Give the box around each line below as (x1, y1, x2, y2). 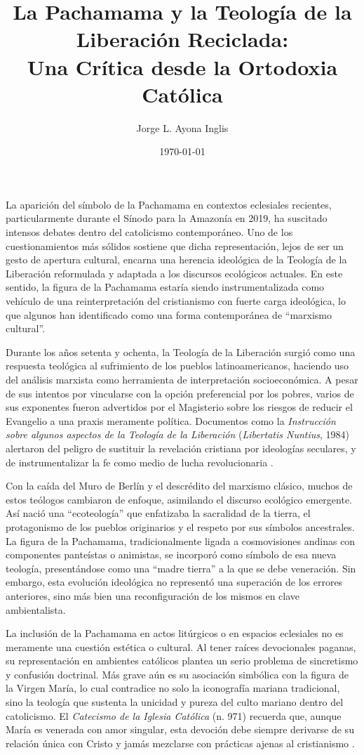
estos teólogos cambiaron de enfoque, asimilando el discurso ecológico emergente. (6, 492, 353, 506)
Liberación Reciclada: (76, 25, 289, 53)
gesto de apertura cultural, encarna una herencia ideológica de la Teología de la (6, 252, 347, 267)
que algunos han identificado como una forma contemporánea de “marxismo (6, 307, 332, 322)
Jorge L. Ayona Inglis (136, 120, 229, 135)
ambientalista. (6, 602, 66, 617)
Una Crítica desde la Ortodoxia (27, 52, 338, 81)
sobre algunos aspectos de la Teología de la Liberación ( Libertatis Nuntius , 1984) (6, 427, 349, 442)
